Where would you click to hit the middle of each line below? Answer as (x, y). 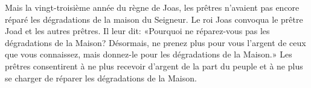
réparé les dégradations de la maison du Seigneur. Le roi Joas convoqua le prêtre (154, 19)
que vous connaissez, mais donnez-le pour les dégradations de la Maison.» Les (149, 54)
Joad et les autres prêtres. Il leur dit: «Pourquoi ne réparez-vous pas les (137, 31)
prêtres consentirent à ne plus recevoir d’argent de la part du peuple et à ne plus (154, 66)
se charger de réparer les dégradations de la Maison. (101, 78)
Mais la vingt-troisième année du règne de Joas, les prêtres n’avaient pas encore (152, 7)
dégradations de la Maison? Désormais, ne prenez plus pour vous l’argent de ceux (155, 42)
